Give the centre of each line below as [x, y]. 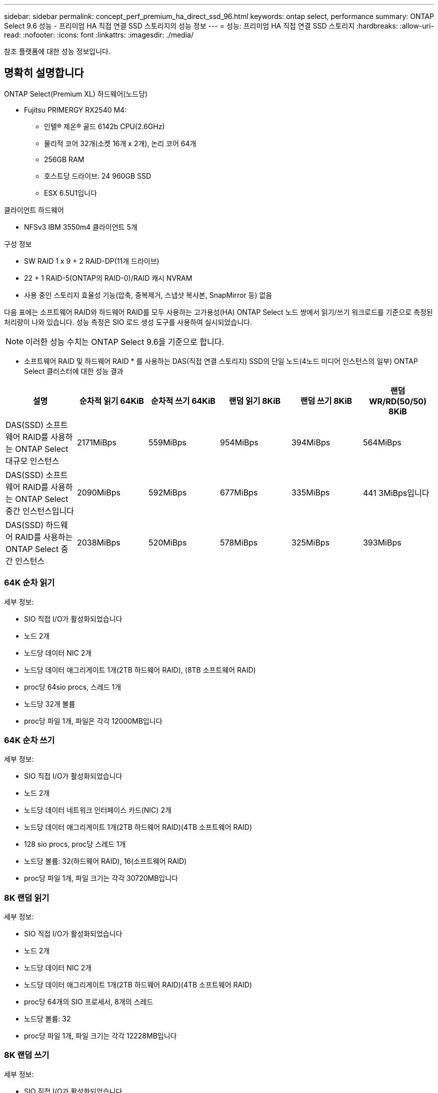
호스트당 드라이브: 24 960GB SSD [98, 176]
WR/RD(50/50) [398, 401]
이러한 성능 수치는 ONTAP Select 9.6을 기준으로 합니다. [125, 342]
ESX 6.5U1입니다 [70, 193]
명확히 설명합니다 [44, 73]
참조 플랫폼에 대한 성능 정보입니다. [57, 51]
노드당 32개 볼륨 [50, 704]
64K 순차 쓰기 [29, 740]
